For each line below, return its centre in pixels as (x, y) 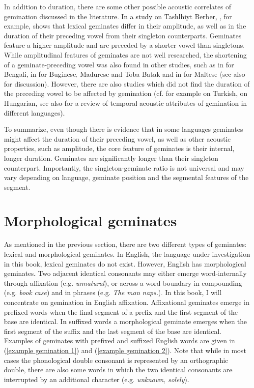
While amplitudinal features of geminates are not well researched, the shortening (126, 54)
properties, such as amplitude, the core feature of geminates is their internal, (119, 148)
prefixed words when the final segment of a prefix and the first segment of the (121, 312)
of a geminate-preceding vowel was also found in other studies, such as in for (119, 64)
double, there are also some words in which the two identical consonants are (118, 370)
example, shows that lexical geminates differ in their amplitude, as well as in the (125, 26)
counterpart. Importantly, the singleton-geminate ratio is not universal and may (124, 167)
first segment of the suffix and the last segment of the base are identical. (113, 331)
